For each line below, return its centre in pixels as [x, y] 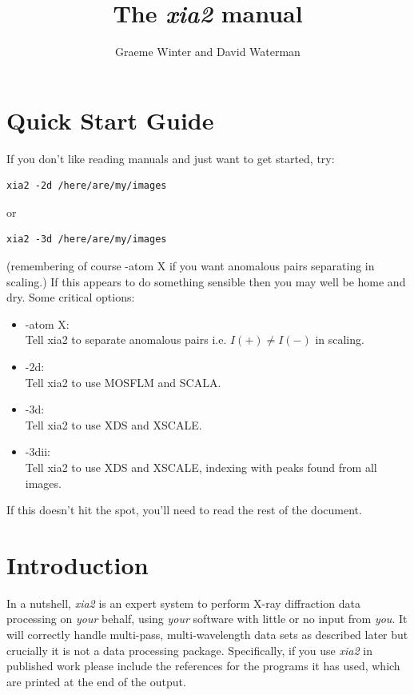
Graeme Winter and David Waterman [208, 52]
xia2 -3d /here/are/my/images [87, 240]
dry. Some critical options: [71, 297]
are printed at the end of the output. [96, 681]
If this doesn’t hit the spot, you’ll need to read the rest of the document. [184, 510]
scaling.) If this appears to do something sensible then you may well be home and [206, 281]
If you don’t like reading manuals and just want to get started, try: [171, 158]
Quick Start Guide [110, 120]
